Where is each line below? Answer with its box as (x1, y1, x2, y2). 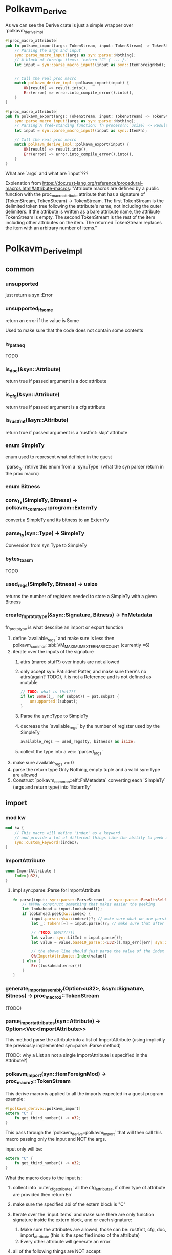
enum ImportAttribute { (5, 868, 56, 874)
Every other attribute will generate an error (20, 1239, 111, 1245)
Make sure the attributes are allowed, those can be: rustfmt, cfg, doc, (20, 1226, 166, 1232)
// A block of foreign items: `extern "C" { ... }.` (14, 57, 130, 62)
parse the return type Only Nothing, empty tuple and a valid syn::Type (12, 766, 160, 772)
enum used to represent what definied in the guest (5, 454, 112, 460)
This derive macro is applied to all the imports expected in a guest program (5, 1090, 164, 1096)
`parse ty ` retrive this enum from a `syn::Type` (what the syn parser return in (5, 463, 164, 471)
